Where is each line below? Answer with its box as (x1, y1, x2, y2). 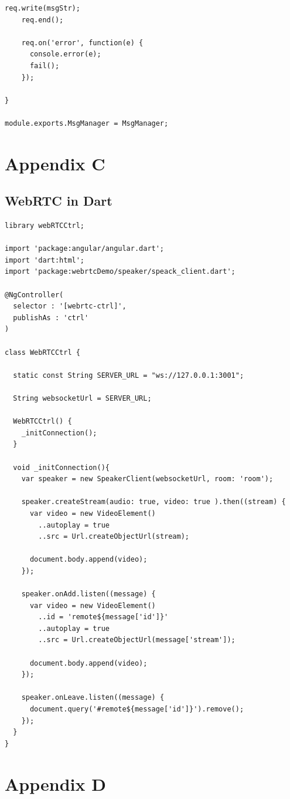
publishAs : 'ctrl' (13, 313, 89, 322)
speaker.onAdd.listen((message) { (21, 590, 156, 599)
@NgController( (5, 290, 64, 299)
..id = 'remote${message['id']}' (38, 613, 169, 622)
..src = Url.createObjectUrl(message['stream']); (38, 636, 236, 644)
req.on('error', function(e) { (21, 38, 144, 47)
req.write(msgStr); (5, 4, 80, 12)
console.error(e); (29, 50, 101, 59)
